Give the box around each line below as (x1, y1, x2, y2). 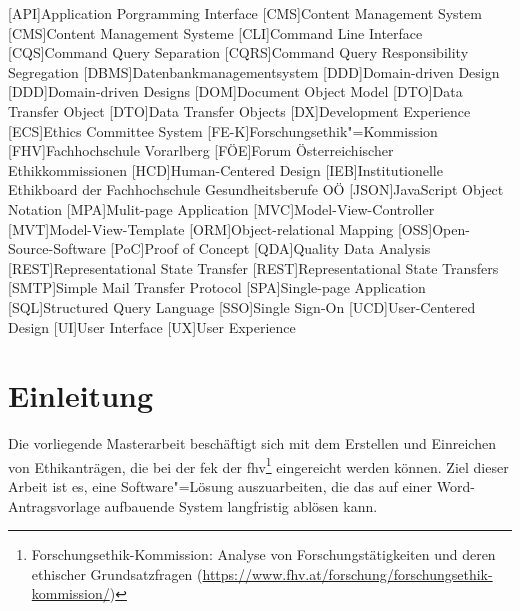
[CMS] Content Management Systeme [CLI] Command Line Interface (8, 22, 423, 43)
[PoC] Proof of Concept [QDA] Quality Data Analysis (110, 238, 431, 259)
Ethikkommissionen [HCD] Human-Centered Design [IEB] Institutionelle (8, 159, 443, 180)
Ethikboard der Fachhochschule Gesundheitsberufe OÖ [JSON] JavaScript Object (8, 179, 504, 200)
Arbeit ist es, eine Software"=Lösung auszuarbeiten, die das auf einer (8, 476, 433, 497)
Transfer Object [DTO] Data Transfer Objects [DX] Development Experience (8, 100, 471, 121)
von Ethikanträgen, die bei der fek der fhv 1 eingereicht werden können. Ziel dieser (8, 453, 509, 477)
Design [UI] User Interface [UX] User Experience (8, 316, 296, 337)
